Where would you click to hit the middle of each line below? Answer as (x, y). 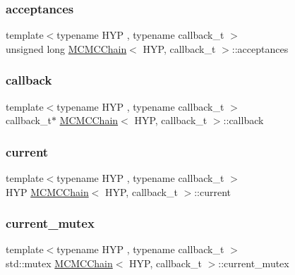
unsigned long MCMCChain (66, 48)
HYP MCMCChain (47, 191)
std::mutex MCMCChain (59, 263)
